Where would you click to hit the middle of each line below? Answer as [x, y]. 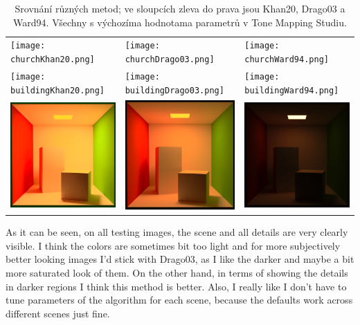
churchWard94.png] [287, 60]
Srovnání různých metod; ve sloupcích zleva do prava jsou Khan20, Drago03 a [180, 8]
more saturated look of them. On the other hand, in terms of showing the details [177, 272]
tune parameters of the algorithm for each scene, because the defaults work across [179, 300]
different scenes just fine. [58, 313]
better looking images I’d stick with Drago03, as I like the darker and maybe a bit [180, 259]
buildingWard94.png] [292, 90]
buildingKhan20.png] [58, 90]
